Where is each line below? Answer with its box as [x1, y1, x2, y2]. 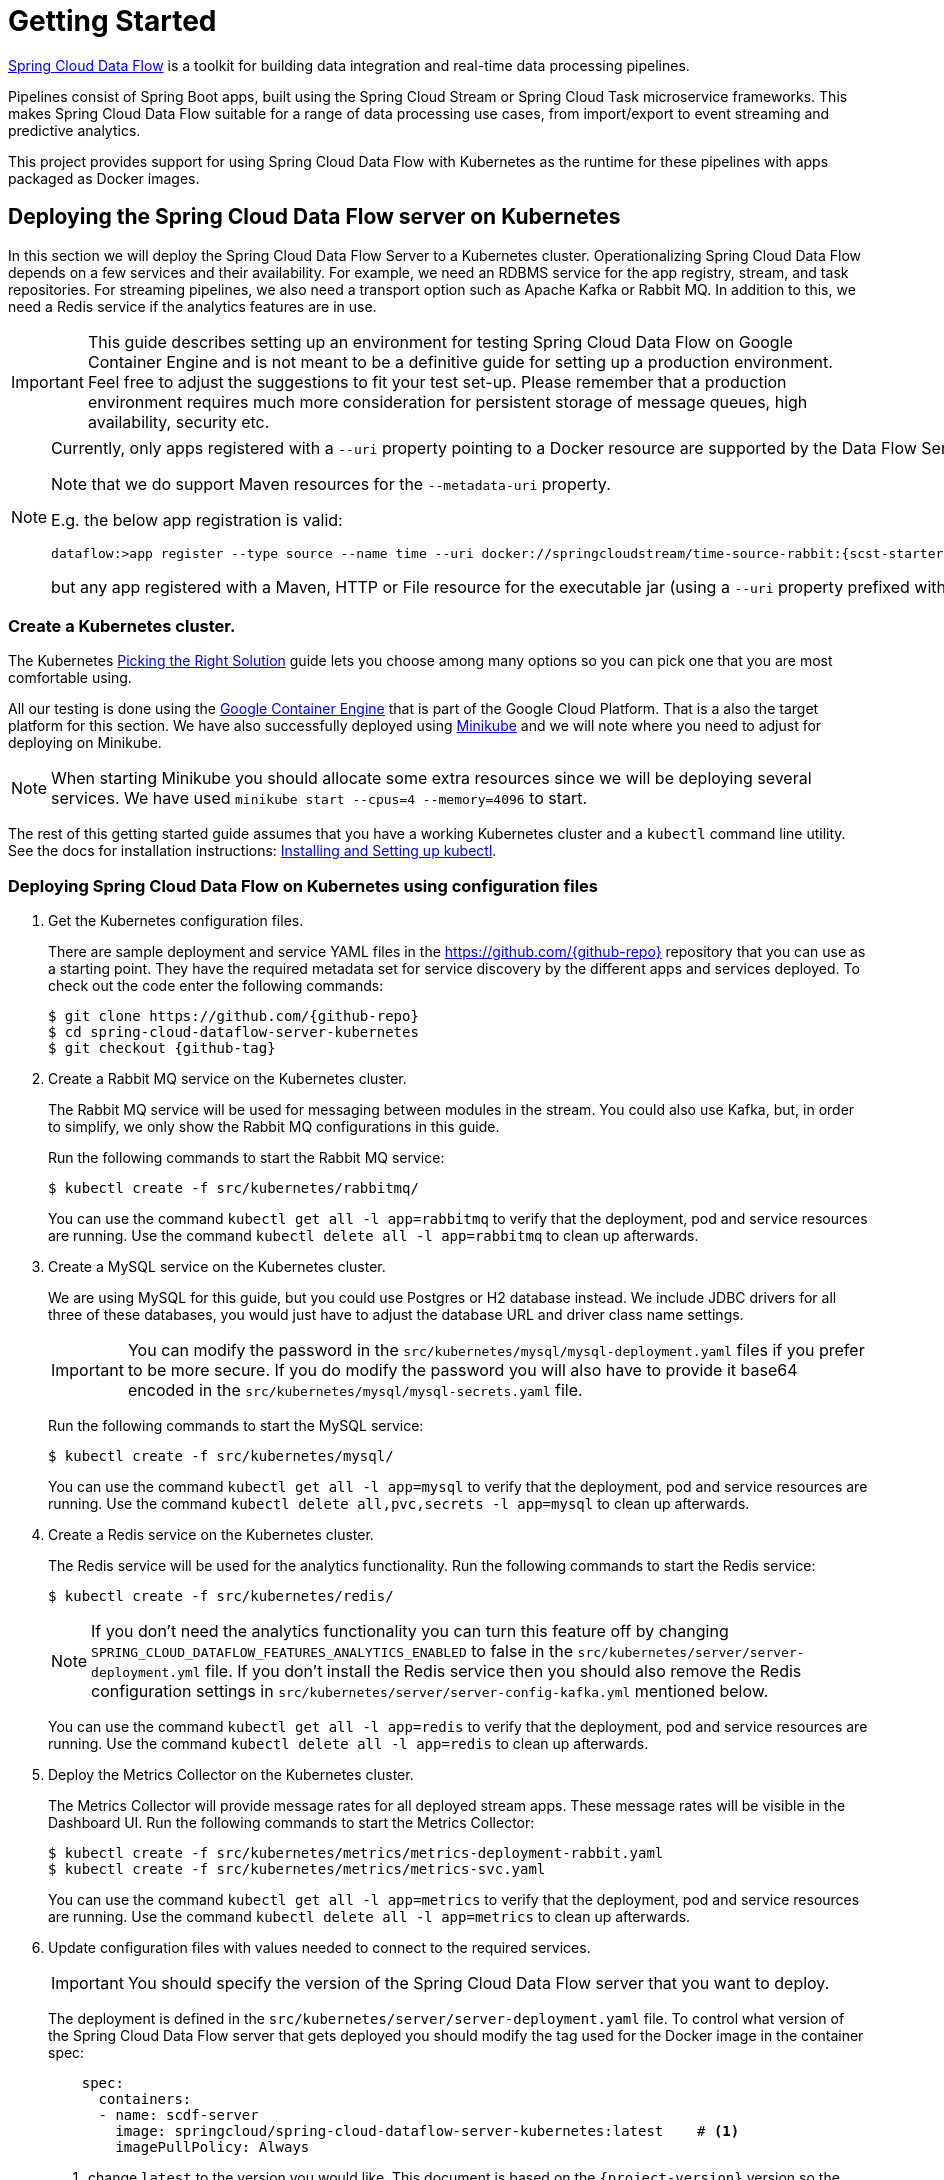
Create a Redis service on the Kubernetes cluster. [48, 1526, 374, 1544]
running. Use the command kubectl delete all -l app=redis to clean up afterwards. [48, 1735, 649, 1753]
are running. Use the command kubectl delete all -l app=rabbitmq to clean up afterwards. [48, 1227, 699, 1245]
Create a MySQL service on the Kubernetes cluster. [48, 1258, 386, 1276]
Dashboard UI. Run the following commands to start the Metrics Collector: [48, 1814, 535, 1832]
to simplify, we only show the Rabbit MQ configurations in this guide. [48, 1118, 500, 1136]
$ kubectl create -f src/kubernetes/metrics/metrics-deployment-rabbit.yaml [48, 1845, 664, 1862]
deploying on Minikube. [8, 734, 162, 752]
